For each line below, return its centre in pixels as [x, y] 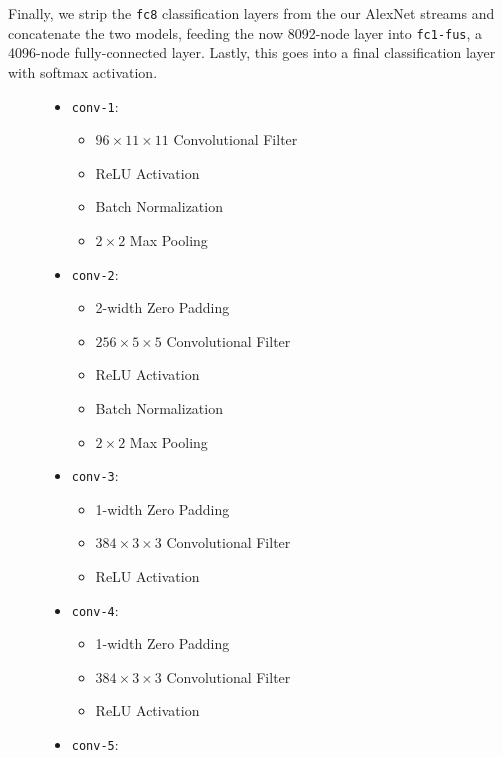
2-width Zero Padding [162, 307]
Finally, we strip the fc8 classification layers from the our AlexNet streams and [251, 13]
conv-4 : [95, 609]
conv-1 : [95, 105]
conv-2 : [95, 273]
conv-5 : [95, 744]
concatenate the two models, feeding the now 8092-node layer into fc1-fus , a [245, 32]
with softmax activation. [83, 71]
